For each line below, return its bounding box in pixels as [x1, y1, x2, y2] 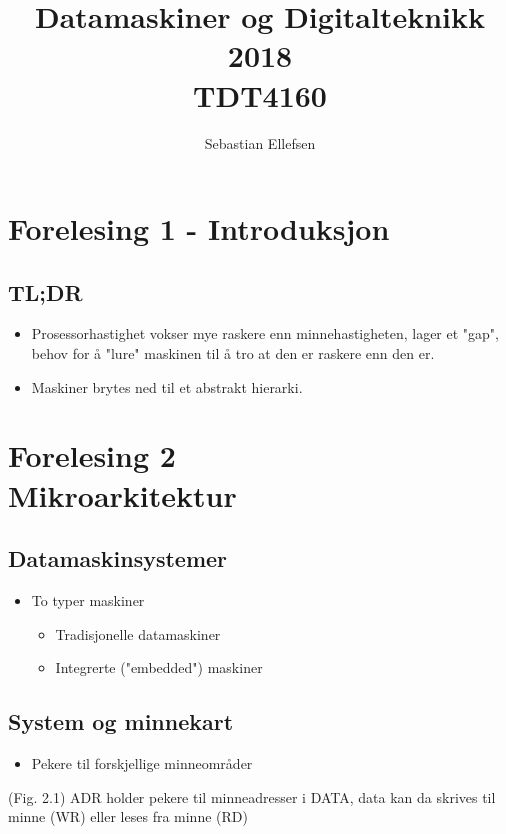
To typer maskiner [31, 590, 145, 611]
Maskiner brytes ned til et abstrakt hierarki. [31, 376, 303, 397]
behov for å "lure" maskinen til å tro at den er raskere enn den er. [31, 343, 435, 364]
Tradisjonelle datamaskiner [55, 623, 221, 644]
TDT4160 [193, 74, 327, 115]
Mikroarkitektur [8, 474, 237, 515]
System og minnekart [8, 706, 234, 737]
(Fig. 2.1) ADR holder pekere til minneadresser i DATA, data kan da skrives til [8, 786, 496, 807]
